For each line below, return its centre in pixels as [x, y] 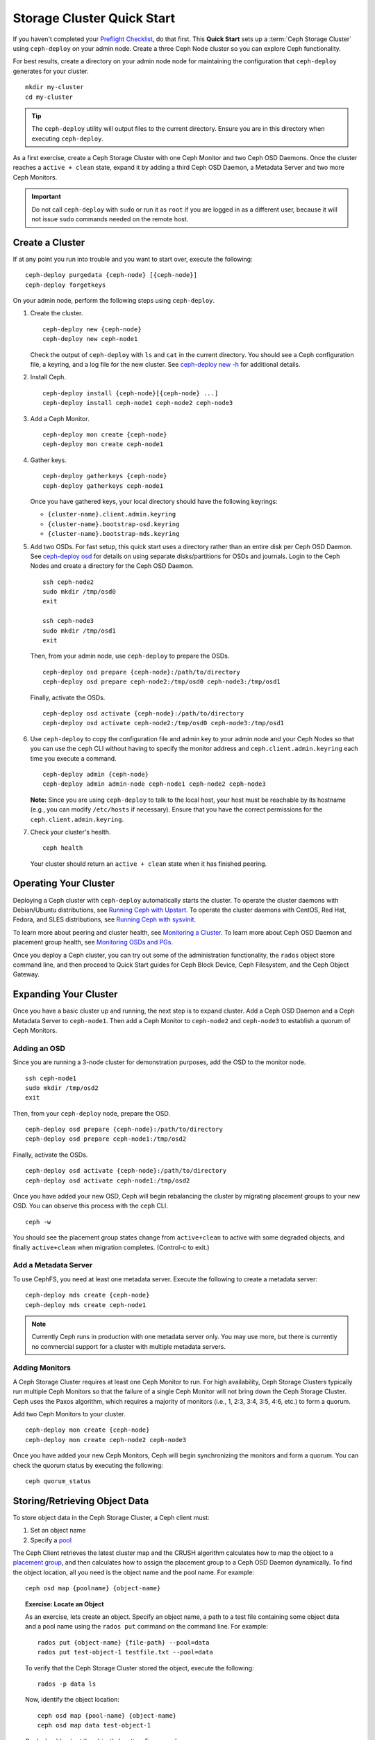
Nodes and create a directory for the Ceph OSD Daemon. [112, 566]
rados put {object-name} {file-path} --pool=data [123, 1642]
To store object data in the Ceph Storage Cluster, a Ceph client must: [111, 1517]
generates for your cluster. [51, 71]
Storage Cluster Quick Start [94, 18]
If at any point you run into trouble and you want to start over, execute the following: [133, 259]
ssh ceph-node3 [68, 621]
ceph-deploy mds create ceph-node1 [86, 1305]
